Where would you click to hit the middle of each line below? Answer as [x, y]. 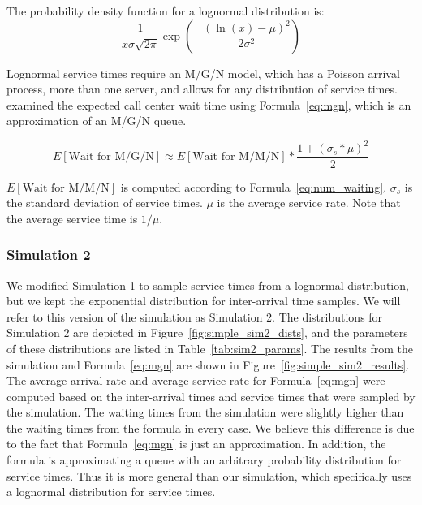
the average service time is [72, 218]
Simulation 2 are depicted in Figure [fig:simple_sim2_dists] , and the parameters [207, 332]
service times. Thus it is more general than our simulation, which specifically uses [209, 475]
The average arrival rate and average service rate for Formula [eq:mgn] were [196, 380]
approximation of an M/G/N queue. [97, 121]
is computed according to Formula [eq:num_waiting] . [254, 186]
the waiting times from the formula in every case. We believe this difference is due [211, 427]
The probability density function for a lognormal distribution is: [166, 11]
